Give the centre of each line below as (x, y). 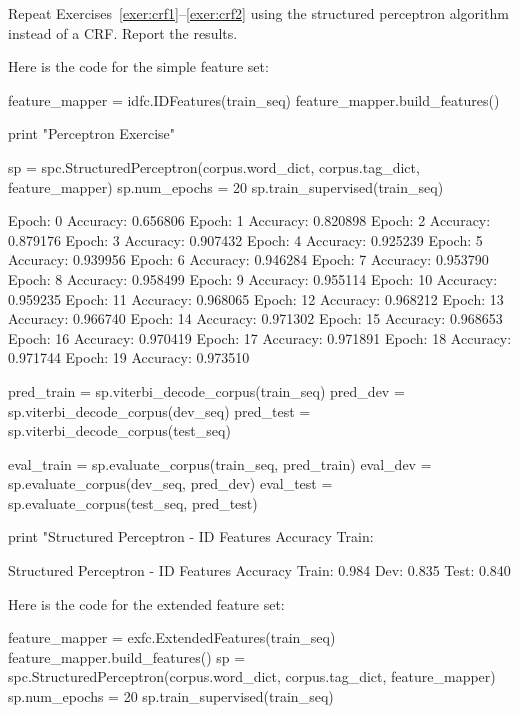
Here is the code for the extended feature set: (146, 603)
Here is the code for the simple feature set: (138, 66)
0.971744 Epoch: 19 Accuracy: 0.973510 (129, 357)
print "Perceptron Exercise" (92, 133)
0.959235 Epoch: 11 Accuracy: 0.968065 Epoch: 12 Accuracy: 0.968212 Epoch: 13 (256, 298)
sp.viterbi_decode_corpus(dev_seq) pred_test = (159, 410)
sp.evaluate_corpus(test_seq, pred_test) (133, 502)
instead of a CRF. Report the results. (123, 32)
